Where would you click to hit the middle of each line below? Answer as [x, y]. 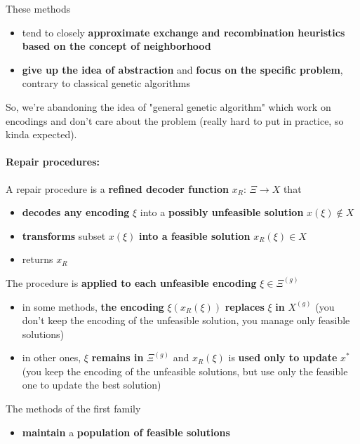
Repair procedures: [53, 162]
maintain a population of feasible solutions [126, 432]
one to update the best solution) [92, 385]
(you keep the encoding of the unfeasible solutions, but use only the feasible [185, 371]
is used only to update [283, 357]
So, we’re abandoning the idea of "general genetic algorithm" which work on [168, 106]
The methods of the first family [73, 409]
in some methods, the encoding [93, 306]
